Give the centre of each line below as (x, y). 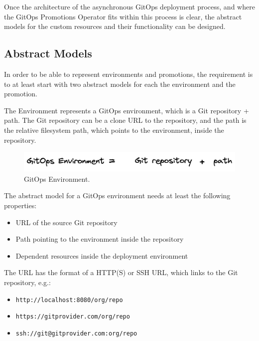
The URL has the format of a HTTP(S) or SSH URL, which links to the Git (121, 272)
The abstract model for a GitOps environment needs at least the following (117, 195)
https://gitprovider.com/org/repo (73, 317)
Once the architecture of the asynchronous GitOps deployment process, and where (129, 6)
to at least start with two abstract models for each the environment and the (120, 84)
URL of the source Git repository (66, 222)
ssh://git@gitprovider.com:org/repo (76, 333)
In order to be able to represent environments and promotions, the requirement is (129, 74)
